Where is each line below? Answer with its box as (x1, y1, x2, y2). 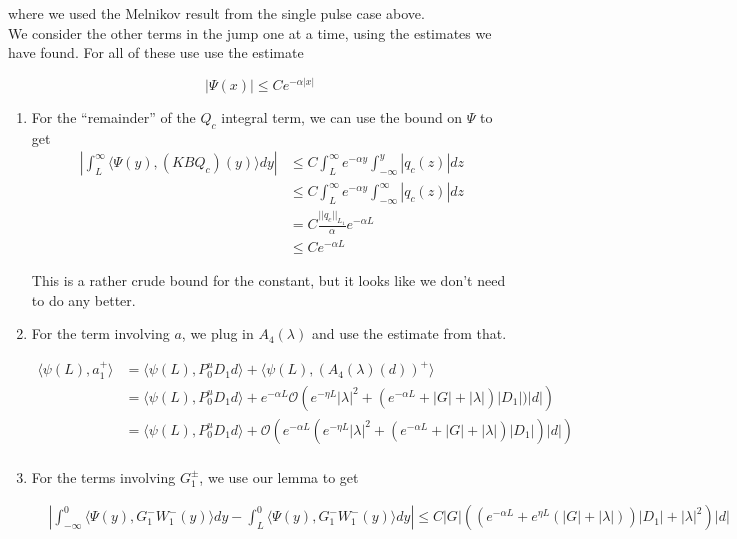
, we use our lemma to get (199, 466, 359, 487)
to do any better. (31, 289, 136, 310)
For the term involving (31, 323, 170, 344)
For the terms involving (31, 466, 176, 487)
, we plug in (181, 323, 254, 344)
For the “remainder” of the (31, 106, 196, 127)
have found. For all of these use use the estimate (8, 42, 304, 63)
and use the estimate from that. (311, 323, 507, 344)
